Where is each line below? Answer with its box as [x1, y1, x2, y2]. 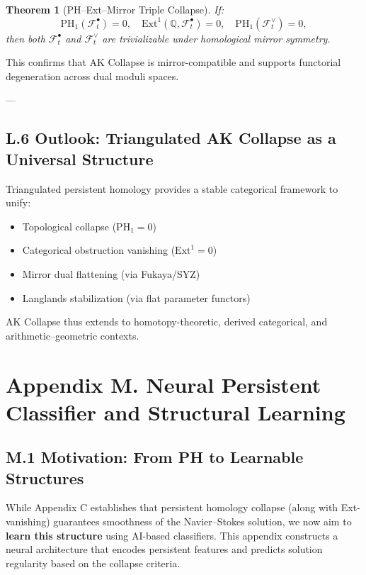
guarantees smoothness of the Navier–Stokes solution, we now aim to [53, 514, 352, 529]
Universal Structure [6, 147, 154, 169]
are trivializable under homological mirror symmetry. [102, 30, 331, 45]
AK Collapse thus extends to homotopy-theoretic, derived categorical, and [6, 314, 328, 329]
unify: [6, 195, 31, 210]
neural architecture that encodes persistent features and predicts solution [6, 542, 323, 557]
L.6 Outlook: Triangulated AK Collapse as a [6, 127, 336, 149]
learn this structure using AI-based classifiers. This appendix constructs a [6, 527, 338, 542]
